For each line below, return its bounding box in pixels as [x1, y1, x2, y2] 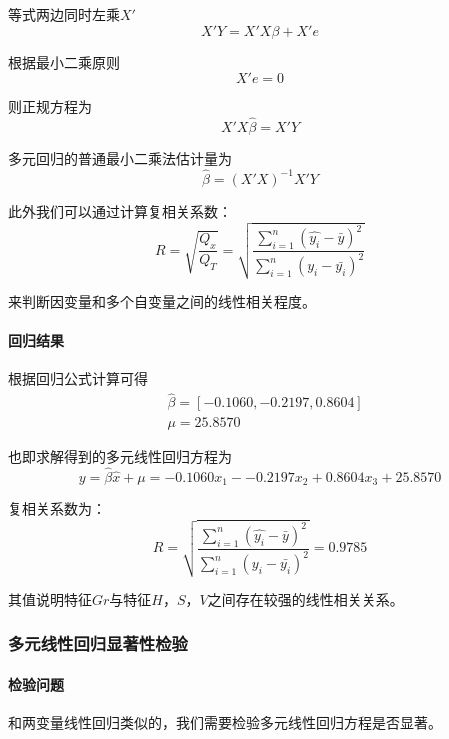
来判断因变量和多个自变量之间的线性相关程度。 [8, 290, 316, 311]
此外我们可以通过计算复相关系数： [8, 200, 232, 221]
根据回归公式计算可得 [8, 368, 148, 389]
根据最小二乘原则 [8, 51, 120, 72]
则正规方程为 [8, 96, 92, 117]
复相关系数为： [8, 498, 106, 519]
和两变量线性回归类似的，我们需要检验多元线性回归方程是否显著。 [8, 711, 442, 732]
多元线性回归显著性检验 [8, 631, 188, 656]
